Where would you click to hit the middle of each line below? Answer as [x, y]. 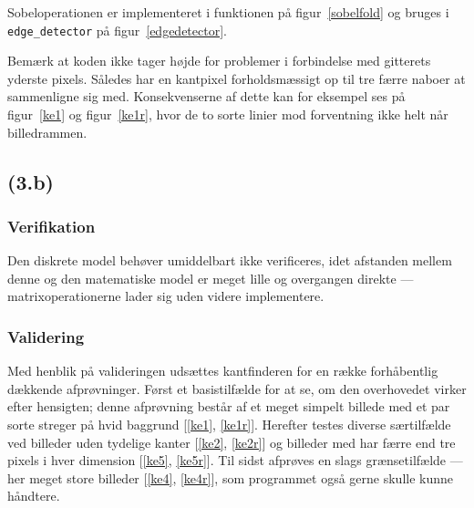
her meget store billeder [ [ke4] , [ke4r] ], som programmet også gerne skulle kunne [231, 477]
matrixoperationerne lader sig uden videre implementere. [166, 296]
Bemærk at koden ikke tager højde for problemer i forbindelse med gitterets [219, 61]
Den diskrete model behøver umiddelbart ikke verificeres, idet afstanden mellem [230, 260]
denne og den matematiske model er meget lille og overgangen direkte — [211, 278]
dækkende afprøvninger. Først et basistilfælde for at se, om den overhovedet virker [237, 388]
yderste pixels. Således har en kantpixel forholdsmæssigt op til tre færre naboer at [237, 78]
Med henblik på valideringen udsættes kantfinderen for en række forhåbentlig [223, 371]
